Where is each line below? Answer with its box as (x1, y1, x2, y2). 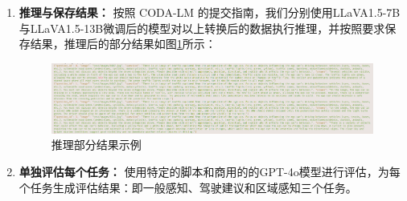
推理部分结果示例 (51, 136, 142, 153)
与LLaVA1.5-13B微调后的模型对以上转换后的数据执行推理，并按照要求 (18, 19, 385, 36)
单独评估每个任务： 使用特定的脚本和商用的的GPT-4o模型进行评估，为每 (18, 163, 401, 179)
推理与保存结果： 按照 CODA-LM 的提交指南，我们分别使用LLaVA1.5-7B (18, 4, 401, 20)
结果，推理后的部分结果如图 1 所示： (30, 35, 216, 52)
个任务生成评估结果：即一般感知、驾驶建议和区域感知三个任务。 (18, 179, 357, 195)
